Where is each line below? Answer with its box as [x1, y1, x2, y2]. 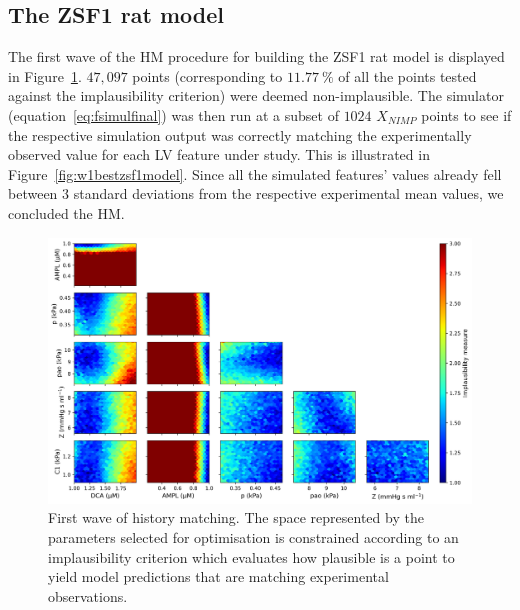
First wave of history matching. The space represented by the [48, 507, 424, 528]
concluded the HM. [8, 202, 125, 223]
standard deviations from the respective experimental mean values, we [73, 183, 504, 204]
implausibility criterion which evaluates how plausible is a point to [48, 546, 455, 567]
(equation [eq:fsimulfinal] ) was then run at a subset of [8, 104, 339, 125]
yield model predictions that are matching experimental [48, 566, 389, 587]
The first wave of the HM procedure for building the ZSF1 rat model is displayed [8, 46, 505, 67]
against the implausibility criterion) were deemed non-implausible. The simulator [8, 85, 504, 106]
